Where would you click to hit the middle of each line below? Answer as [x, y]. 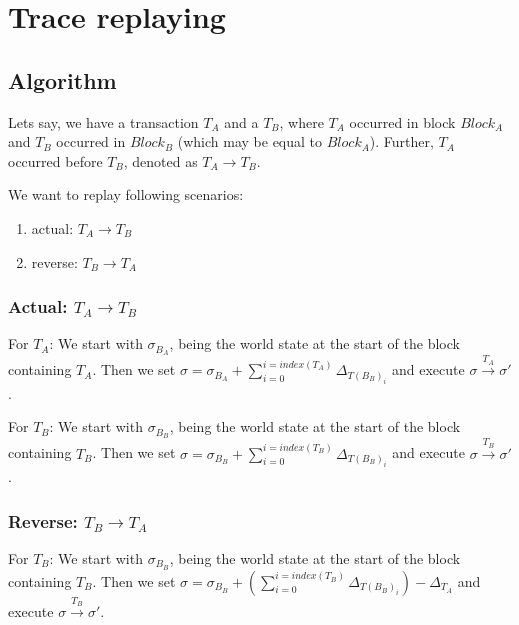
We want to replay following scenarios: [126, 194]
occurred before [55, 160]
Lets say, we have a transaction [103, 121]
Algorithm [62, 79]
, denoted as [160, 160]
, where [301, 121]
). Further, [401, 141]
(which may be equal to [250, 141]
